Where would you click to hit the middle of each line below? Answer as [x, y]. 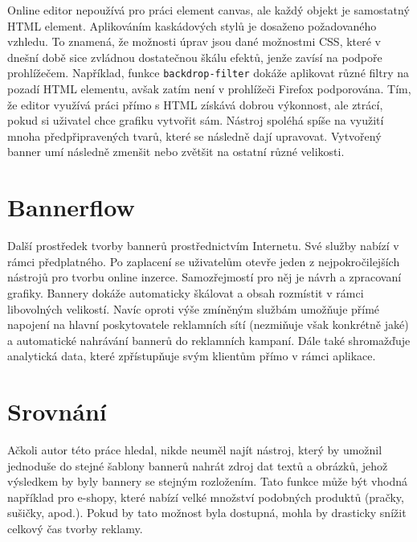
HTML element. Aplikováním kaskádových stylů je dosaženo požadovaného [192, 25]
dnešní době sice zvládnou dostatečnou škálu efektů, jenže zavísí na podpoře [195, 57]
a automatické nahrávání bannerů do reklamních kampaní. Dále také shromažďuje [209, 340]
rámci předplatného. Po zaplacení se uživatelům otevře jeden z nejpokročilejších [204, 261]
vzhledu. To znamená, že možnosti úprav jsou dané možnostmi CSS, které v [194, 41]
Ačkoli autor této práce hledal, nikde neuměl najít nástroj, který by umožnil [195, 450]
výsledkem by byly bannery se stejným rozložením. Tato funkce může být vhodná [208, 481]
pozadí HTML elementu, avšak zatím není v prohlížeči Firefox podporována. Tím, [209, 89]
